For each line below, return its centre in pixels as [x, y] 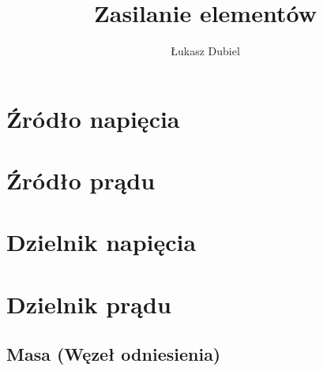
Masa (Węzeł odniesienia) [114, 354]
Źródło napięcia [93, 118]
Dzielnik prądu [89, 304]
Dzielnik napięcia [101, 242]
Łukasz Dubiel [205, 51]
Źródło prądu [81, 180]
